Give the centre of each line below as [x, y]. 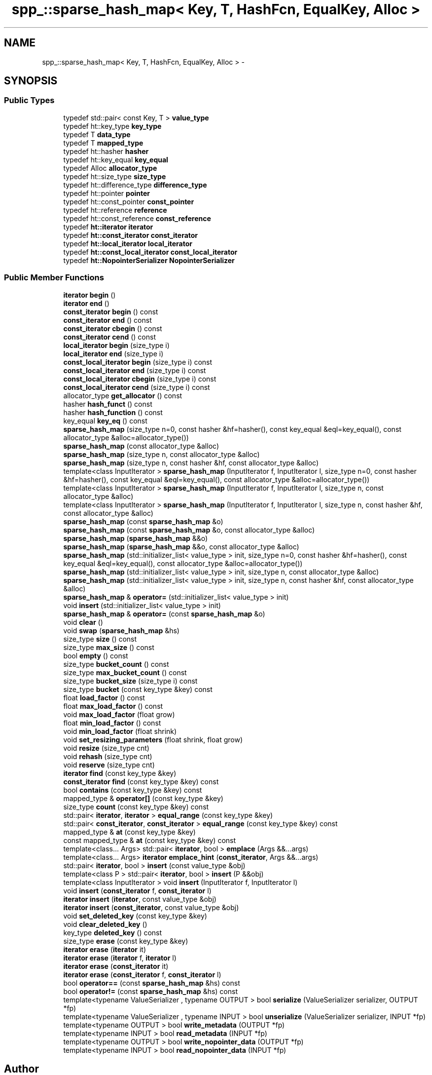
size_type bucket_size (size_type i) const [130, 681]
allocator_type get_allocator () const [123, 395]
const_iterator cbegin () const [113, 328]
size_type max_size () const [109, 647]
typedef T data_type [97, 134]
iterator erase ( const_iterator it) [116, 966]
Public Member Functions [54, 278]
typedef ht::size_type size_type [115, 176]
